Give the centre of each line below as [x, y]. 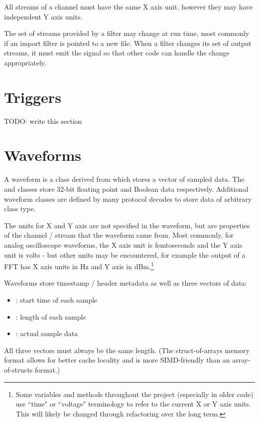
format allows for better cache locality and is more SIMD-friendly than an [117, 360]
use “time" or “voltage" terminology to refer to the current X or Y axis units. [133, 404]
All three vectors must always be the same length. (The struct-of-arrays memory [127, 350]
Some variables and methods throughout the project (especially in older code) [134, 394]
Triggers [33, 97]
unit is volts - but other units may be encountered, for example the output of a [125, 254]
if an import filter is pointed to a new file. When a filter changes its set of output [128, 43]
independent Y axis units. [43, 16]
